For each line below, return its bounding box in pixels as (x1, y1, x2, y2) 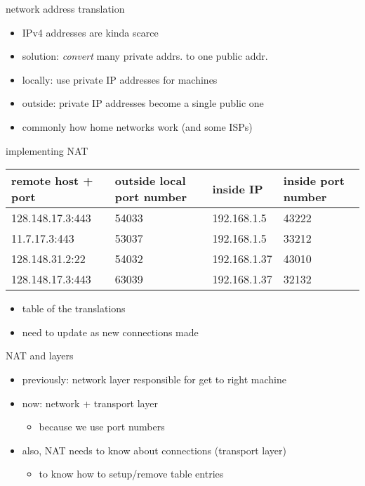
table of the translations (22, 301, 126, 316)
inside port (283, 172, 345, 189)
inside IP (212, 180, 263, 197)
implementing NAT (6, 143, 88, 158)
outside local (114, 172, 186, 189)
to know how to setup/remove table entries (39, 466, 224, 481)
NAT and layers (6, 348, 74, 363)
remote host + (11, 172, 93, 189)
